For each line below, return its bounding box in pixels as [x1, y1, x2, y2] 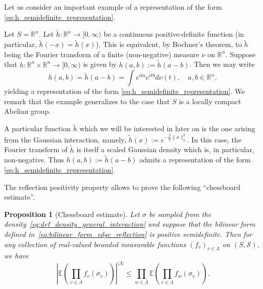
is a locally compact [179, 95, 242, 106]
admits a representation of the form [139, 154, 251, 165]
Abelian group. [4, 106, 51, 116]
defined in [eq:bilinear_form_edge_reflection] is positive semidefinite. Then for [4, 229, 252, 239]
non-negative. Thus [4, 154, 64, 165]
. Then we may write [189, 59, 255, 69]
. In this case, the [187, 134, 242, 144]
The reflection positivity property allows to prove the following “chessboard [4, 181, 240, 192]
